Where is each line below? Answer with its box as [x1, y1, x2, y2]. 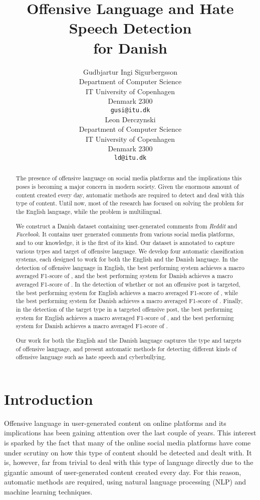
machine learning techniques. [4, 486, 93, 497]
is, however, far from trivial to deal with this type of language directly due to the [4, 457, 253, 467]
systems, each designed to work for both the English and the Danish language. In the [16, 255, 238, 264]
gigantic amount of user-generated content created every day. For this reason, [4, 466, 241, 477]
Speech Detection [69, 18, 192, 38]
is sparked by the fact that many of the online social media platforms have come [4, 437, 251, 448]
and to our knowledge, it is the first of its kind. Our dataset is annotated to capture [16, 238, 235, 246]
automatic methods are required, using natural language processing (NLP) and [4, 476, 246, 487]
